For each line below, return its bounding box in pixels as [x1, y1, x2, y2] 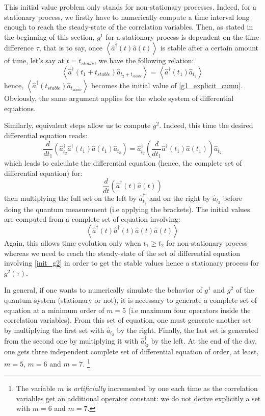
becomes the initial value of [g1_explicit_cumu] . [91, 80, 243, 90]
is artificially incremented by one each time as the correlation [66, 383, 258, 394]
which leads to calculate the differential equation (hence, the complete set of [4, 158, 242, 168]
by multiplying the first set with [4, 324, 104, 335]
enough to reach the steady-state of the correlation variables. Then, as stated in [4, 21, 253, 32]
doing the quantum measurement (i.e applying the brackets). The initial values [4, 203, 250, 214]
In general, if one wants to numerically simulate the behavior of [4, 284, 202, 295]
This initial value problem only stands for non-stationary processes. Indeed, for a [4, 2, 257, 12]
